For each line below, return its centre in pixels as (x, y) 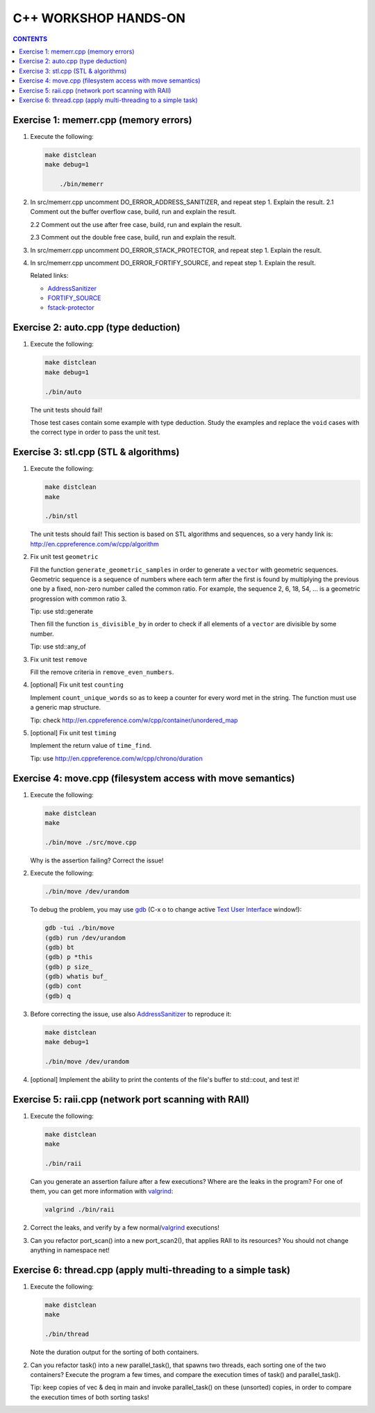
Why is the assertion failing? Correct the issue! (97, 860)
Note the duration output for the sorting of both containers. (115, 1352)
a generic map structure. (65, 708)
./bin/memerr (82, 184)
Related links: (49, 276)
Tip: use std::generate (62, 612)
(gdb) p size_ (69, 967)
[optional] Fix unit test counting (77, 685)
